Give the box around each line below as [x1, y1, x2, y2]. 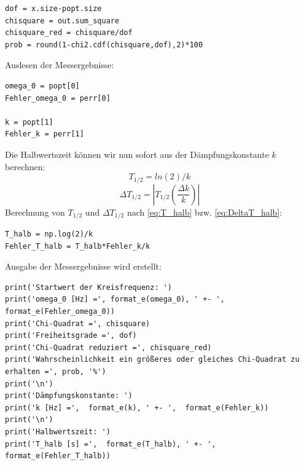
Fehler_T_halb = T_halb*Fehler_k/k [5, 241, 150, 251]
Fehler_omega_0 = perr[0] [5, 93, 111, 103]
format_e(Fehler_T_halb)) [5, 451, 111, 461]
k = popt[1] [5, 117, 53, 127]
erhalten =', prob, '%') [5, 367, 106, 376]
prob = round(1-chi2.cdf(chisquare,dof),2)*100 [5, 40, 203, 49]
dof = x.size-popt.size [5, 4, 102, 13]
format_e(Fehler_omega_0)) [5, 307, 115, 316]
